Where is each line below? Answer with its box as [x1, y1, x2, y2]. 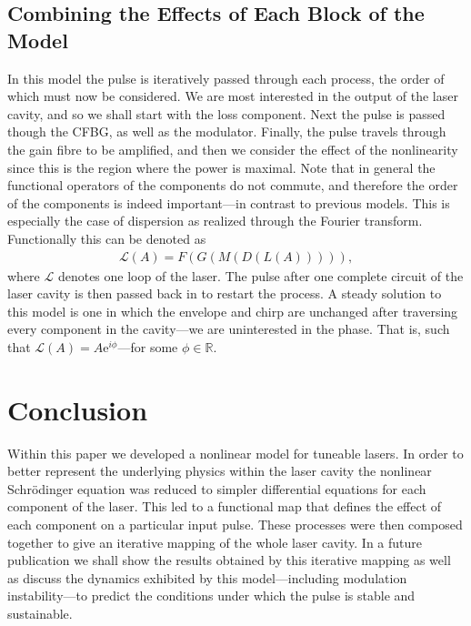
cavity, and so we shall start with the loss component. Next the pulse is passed [7, 104, 446, 123]
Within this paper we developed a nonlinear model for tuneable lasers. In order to [7, 443, 464, 462]
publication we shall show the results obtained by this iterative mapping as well [7, 550, 451, 570]
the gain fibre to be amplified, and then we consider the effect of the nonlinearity [7, 139, 458, 158]
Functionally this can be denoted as [7, 228, 206, 247]
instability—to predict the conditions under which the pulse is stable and [7, 586, 416, 605]
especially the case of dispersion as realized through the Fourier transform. [7, 211, 423, 230]
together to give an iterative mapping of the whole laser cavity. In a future [7, 532, 423, 551]
